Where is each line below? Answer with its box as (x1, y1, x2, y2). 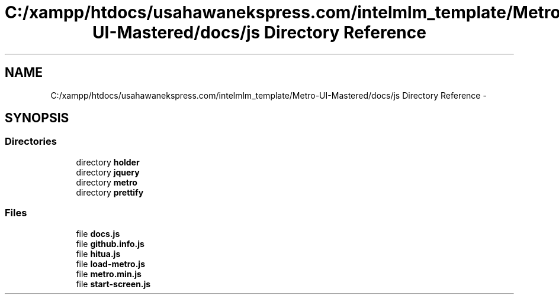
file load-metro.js (76, 258, 145, 269)
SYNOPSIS (5, 110, 69, 126)
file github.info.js (76, 238, 144, 249)
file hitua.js (76, 248, 121, 259)
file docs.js (76, 228, 120, 239)
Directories (5, 135, 57, 148)
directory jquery (76, 167, 140, 177)
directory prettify (76, 187, 144, 197)
